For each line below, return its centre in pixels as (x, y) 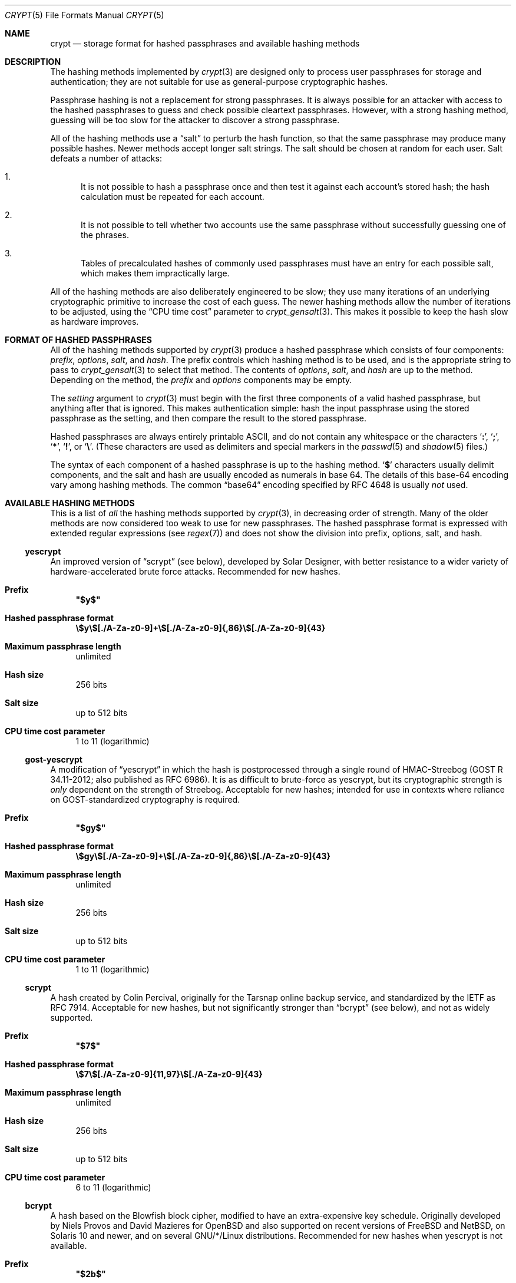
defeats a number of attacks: (106, 158)
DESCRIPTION (33, 62)
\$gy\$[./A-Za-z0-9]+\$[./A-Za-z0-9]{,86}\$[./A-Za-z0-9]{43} (203, 856)
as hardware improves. (95, 321)
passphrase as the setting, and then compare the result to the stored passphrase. (209, 418)
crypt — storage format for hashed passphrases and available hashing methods (205, 43)
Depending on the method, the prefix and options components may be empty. (201, 380)
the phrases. (105, 235)
